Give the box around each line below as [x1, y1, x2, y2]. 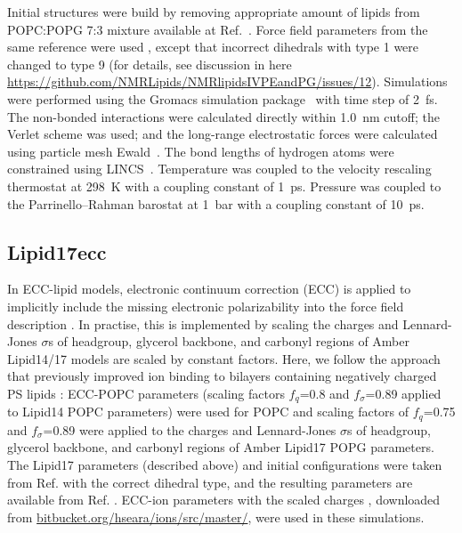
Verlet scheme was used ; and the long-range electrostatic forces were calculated [7, 125, 438, 143]
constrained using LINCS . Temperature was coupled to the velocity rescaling [7, 159, 432, 178]
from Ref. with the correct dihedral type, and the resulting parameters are [7, 472, 413, 491]
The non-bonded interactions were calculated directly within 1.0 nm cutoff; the [7, 107, 440, 125]
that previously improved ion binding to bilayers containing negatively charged [7, 367, 437, 385]
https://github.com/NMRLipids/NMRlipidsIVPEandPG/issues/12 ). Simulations [7, 72, 448, 91]
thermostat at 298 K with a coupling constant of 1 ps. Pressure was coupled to [7, 176, 442, 195]
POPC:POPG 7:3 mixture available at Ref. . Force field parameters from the [7, 20, 428, 38]
